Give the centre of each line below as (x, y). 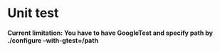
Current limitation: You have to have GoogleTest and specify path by (110, 33)
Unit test (33, 13)
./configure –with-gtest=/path (53, 40)
